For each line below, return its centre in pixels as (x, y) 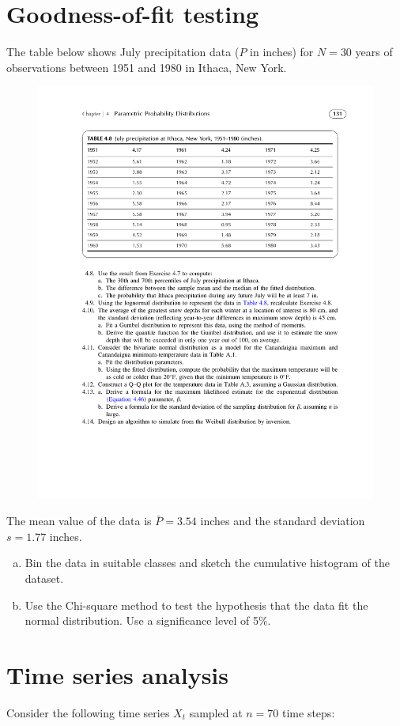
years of (374, 52)
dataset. (44, 579)
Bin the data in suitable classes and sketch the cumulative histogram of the (207, 563)
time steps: (309, 712)
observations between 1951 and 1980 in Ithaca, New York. (147, 67)
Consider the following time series (88, 712)
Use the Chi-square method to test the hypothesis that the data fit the (196, 605)
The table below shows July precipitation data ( (123, 52)
